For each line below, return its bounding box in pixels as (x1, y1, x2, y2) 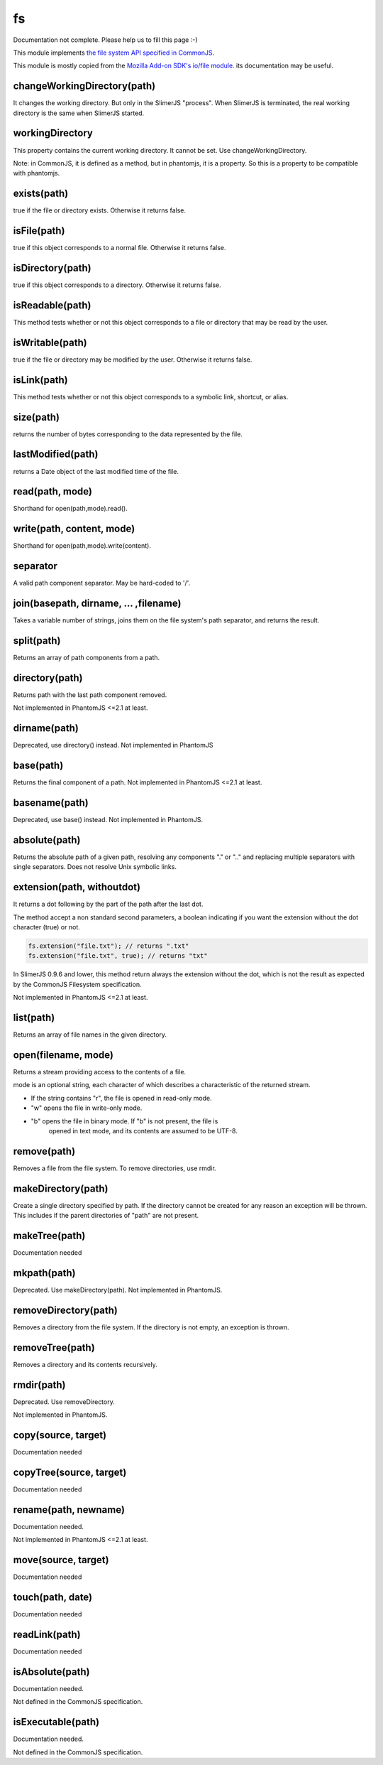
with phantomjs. (13, 169, 60, 178)
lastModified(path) (13, 448, 99, 460)
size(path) (13, 411, 60, 423)
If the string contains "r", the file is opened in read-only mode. (30, 1094, 212, 1102)
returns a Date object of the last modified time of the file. (13, 467, 179, 475)
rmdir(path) (13, 1378, 67, 1391)
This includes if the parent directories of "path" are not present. (13, 1211, 199, 1220)
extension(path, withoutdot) (13, 881, 141, 893)
